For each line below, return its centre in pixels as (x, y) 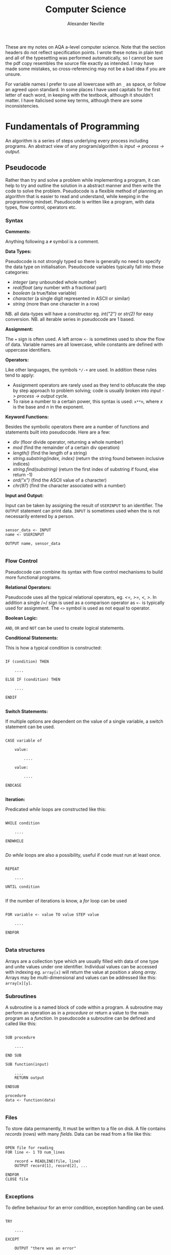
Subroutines (21, 996)
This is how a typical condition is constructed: (54, 648)
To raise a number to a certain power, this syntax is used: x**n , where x (88, 401)
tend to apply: (20, 375)
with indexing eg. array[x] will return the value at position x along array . (81, 972)
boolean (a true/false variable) (44, 293)
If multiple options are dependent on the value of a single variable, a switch (84, 721)
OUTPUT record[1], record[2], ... (51, 1166)
